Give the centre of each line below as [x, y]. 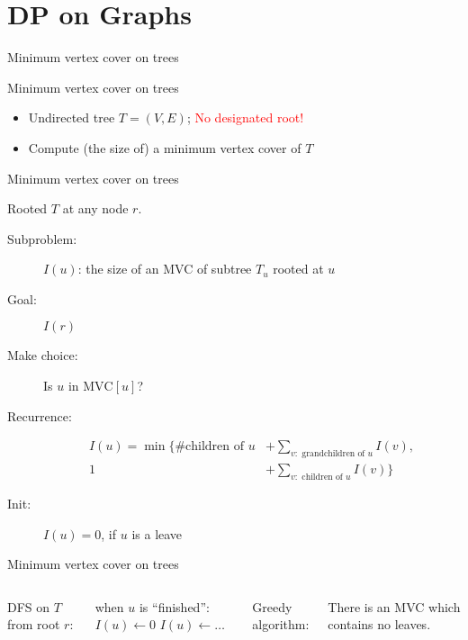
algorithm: [281, 624]
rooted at [298, 269]
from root [34, 624]
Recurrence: [40, 415]
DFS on [29, 606]
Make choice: [43, 355]
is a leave [157, 533]
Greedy [272, 606]
